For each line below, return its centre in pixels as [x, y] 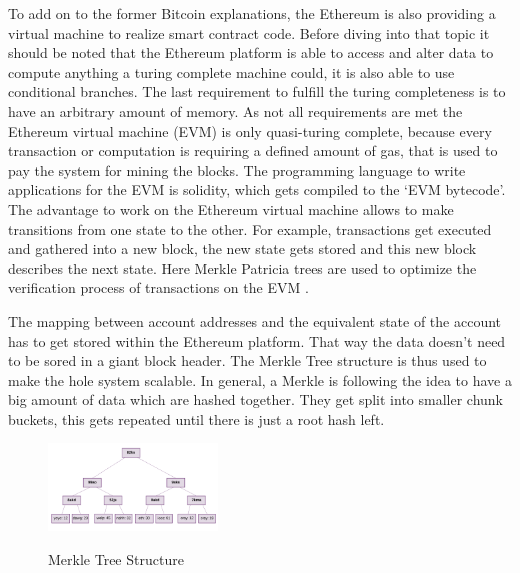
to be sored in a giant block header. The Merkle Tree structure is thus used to [247, 360]
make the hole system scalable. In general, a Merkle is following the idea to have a [260, 379]
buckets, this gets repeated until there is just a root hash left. [196, 418]
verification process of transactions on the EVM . [158, 287]
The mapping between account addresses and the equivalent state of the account [255, 320]
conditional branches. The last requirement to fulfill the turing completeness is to [257, 91]
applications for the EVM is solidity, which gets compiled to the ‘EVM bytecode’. [257, 189]
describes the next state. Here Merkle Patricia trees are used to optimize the [242, 267]
